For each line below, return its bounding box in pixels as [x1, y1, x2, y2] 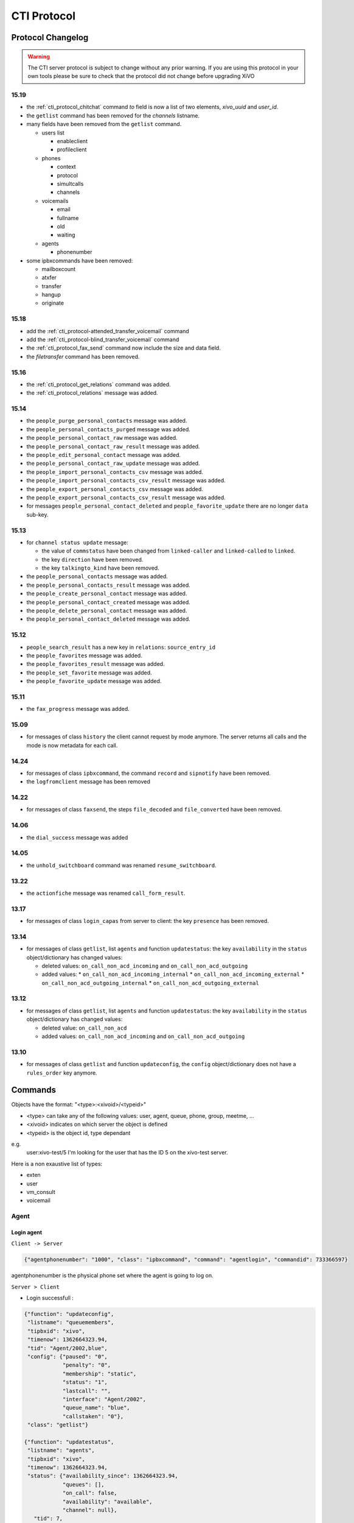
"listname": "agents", [27, 1447, 95, 1454]
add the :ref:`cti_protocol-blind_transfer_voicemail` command [26, 336, 179, 343]
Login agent [11, 1228, 43, 1236]
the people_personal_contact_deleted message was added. [26, 615, 191, 623]
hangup [41, 291, 61, 299]
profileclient [57, 146, 87, 154]
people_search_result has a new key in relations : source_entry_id [26, 643, 216, 651]
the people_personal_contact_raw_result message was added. [26, 442, 200, 450]
